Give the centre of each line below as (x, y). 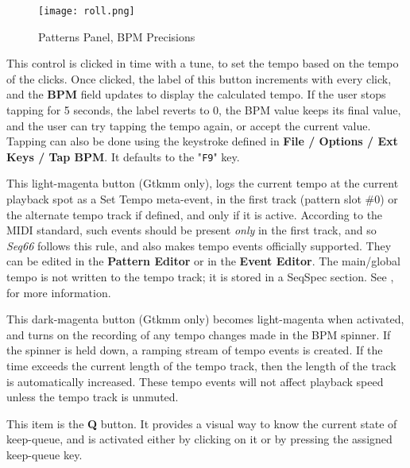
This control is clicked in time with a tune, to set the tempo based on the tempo (203, 63)
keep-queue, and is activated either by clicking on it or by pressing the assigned (199, 439)
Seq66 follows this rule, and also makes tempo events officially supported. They (199, 245)
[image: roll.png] (87, 11)
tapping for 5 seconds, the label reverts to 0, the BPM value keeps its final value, (204, 110)
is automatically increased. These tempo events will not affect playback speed (195, 381)
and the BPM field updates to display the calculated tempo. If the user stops (196, 94)
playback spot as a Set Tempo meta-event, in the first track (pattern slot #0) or (202, 199)
